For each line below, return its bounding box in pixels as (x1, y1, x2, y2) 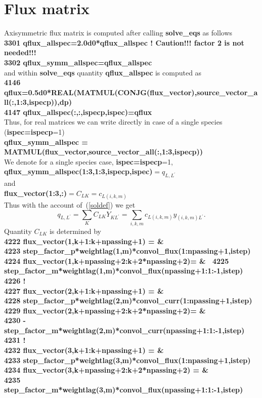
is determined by (49, 225, 101, 236)
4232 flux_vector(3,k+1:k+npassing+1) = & (4, 345, 164, 355)
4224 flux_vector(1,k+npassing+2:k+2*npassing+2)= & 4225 (4, 255, 229, 266)
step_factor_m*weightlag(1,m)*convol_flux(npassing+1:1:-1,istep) (4, 265, 243, 276)
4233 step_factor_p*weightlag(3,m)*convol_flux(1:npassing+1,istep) (4, 354, 251, 365)
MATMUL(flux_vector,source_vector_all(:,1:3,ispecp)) (4, 146, 203, 157)
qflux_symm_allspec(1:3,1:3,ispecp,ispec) (4, 166, 153, 177)
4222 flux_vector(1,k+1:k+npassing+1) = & (4, 235, 164, 246)
